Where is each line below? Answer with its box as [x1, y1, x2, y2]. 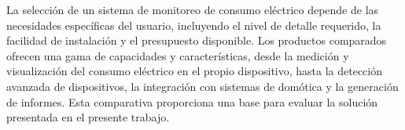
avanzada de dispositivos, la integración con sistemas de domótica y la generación [6, 78, 399, 94]
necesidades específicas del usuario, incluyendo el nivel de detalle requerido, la [6, 16, 381, 33]
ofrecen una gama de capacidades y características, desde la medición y [6, 47, 349, 63]
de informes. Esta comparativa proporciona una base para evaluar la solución [6, 93, 378, 110]
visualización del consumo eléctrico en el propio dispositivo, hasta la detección [6, 63, 383, 79]
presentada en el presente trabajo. [6, 109, 170, 125]
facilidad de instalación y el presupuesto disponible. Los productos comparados [6, 32, 387, 49]
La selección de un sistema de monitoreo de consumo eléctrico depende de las [6, 2, 379, 17]
